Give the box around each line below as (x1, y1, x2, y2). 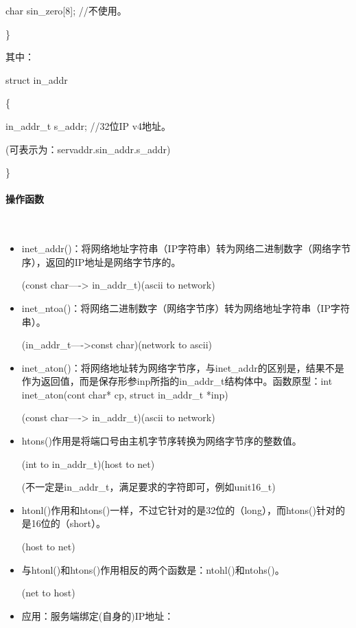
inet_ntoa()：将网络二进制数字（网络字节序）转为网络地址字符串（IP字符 (21, 300, 350, 315)
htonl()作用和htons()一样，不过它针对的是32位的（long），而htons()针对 (21, 502, 335, 517)
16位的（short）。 (31, 516, 106, 530)
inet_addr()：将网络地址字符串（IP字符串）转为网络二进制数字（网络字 (21, 241, 342, 256)
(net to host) (21, 585, 75, 600)
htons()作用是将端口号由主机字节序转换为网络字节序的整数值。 (21, 434, 302, 448)
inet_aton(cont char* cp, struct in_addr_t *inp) (21, 387, 228, 401)
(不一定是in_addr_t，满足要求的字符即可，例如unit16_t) (21, 480, 276, 494)
